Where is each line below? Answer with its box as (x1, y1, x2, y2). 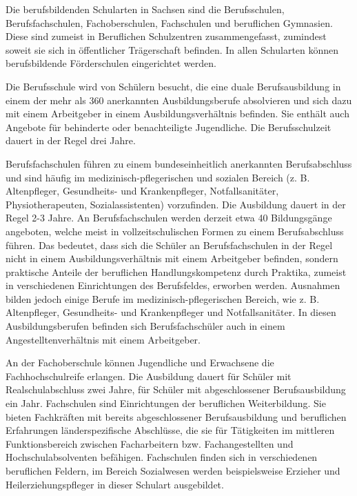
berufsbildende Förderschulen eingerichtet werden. (6, 56, 216, 70)
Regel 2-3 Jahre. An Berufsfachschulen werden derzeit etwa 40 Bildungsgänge (6, 210, 332, 225)
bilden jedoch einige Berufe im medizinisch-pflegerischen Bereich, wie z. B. (6, 291, 320, 306)
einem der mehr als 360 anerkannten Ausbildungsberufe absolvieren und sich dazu (6, 92, 352, 107)
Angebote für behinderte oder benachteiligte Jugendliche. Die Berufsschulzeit (6, 119, 331, 134)
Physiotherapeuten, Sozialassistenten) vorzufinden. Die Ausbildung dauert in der (6, 197, 346, 211)
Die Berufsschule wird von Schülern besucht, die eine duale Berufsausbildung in (6, 79, 341, 93)
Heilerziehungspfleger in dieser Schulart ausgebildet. (6, 477, 224, 491)
